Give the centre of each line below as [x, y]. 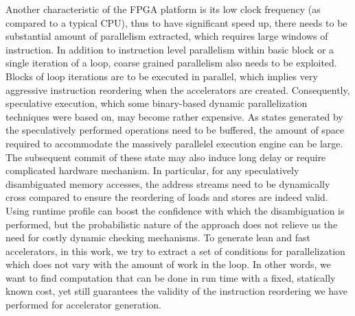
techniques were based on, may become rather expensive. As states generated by [174, 116]
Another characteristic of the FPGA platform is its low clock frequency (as [163, 9]
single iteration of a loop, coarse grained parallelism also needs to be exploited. [171, 63]
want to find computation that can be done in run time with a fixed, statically [171, 277]
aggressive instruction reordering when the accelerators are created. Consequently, [178, 89]
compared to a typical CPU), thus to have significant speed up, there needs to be [176, 22]
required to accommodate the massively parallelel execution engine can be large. [174, 143]
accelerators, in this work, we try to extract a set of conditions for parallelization [175, 251]
